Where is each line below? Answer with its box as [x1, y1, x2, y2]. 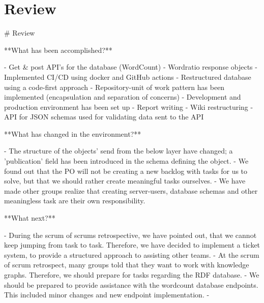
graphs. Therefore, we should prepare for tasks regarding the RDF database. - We [4, 269, 259, 280]
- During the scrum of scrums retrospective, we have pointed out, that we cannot [4, 229, 257, 240]
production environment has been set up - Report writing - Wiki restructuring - [4, 101, 253, 112]
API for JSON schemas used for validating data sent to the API [4, 111, 204, 122]
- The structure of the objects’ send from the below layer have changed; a [4, 145, 233, 156]
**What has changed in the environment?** [4, 128, 141, 139]
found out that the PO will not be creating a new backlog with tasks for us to [4, 165, 248, 176]
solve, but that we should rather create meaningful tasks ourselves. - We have [4, 175, 246, 186]
